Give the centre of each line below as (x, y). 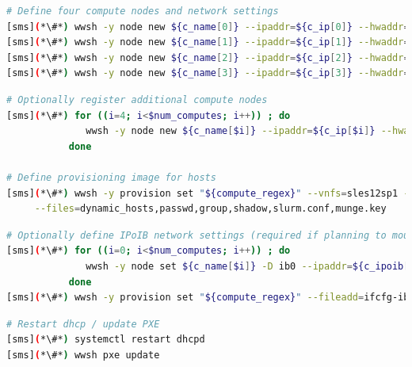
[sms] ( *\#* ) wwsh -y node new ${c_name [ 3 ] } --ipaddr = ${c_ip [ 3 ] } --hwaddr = (208, 73)
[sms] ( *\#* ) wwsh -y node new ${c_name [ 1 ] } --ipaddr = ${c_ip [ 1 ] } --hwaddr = (208, 42)
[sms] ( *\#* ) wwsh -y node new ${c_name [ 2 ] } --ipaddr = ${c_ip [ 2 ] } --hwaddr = (208, 57)
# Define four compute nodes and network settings (143, 11)
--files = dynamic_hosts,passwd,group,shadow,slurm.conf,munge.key (210, 209)
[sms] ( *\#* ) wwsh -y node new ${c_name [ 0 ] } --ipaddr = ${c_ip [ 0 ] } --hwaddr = (208, 27)
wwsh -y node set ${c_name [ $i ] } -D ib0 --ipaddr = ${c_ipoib (245, 266)
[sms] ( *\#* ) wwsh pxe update (83, 355)
